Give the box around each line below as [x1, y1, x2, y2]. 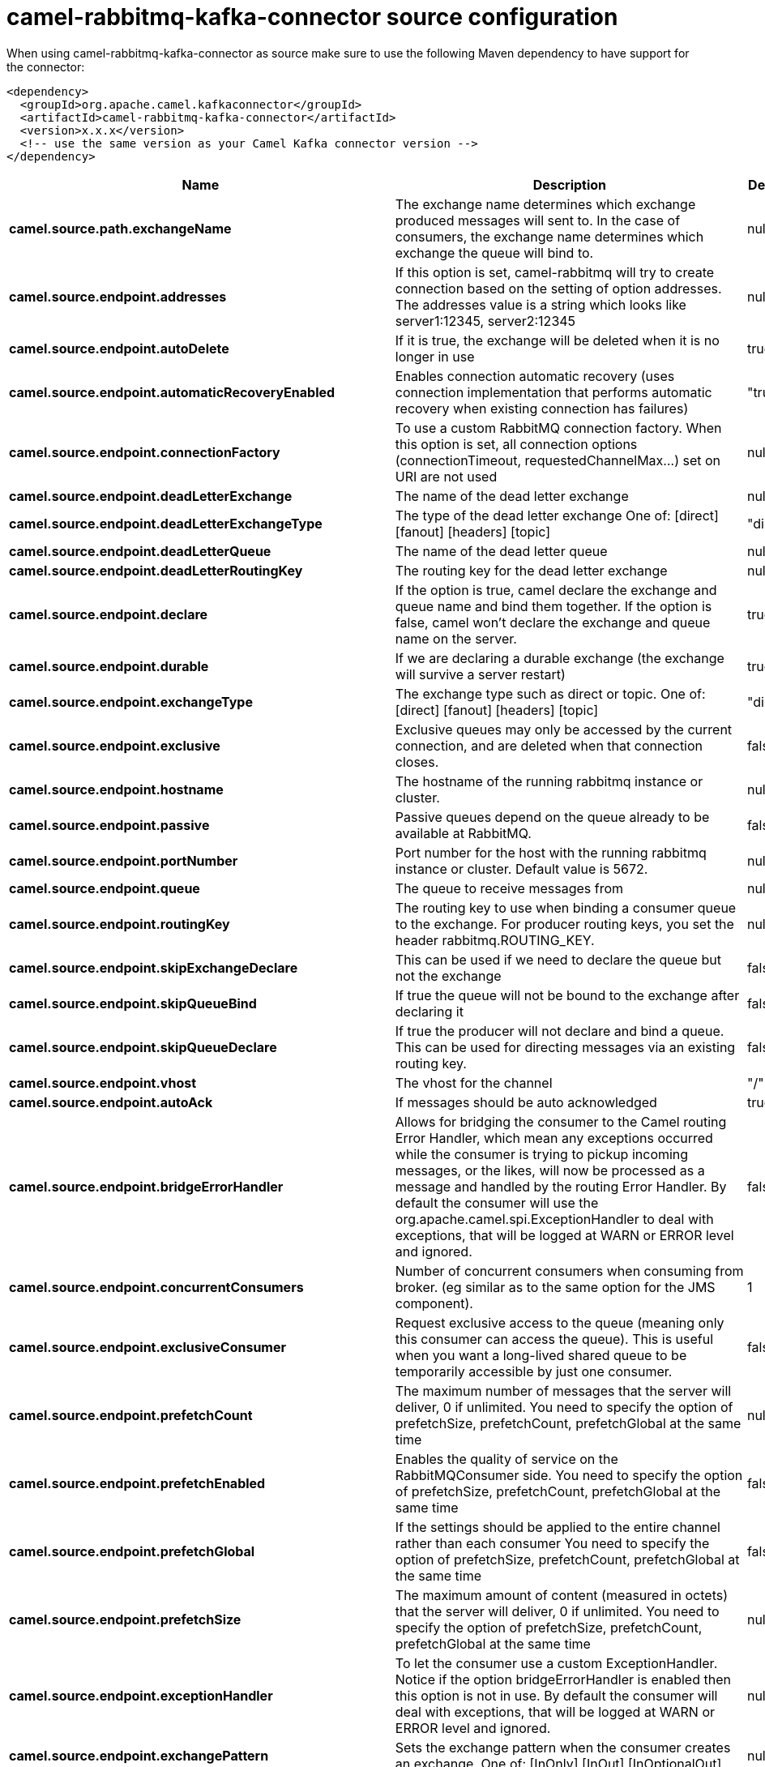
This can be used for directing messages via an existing [395, 1038, 736, 1055]
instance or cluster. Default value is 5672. [395, 860, 648, 877]
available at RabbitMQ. [395, 824, 532, 841]
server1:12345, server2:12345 [395, 312, 576, 329]
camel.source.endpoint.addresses [9, 288, 227, 305]
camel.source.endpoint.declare [9, 605, 208, 623]
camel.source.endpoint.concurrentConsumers [9, 1278, 304, 1295]
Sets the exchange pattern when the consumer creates [395, 1739, 731, 1756]
